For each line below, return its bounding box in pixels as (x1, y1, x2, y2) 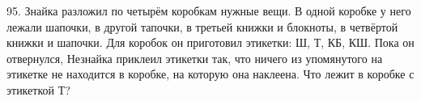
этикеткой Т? (6, 81, 70, 98)
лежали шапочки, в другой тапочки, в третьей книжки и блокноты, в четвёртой (6, 18, 398, 35)
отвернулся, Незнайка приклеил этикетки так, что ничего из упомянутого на (6, 49, 383, 66)
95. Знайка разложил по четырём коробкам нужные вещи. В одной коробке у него (6, 2, 411, 19)
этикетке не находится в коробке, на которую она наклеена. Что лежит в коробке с (6, 65, 415, 82)
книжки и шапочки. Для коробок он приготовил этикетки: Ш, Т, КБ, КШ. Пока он (6, 34, 415, 51)
